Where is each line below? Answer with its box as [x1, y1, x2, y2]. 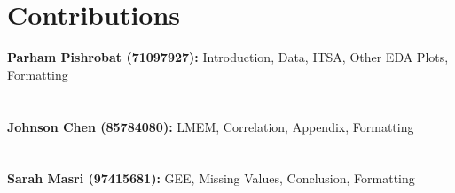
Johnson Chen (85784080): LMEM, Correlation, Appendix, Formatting [7, 117, 414, 135]
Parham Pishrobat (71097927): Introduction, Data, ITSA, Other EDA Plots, [7, 48, 449, 66]
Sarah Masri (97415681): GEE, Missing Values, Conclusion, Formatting [7, 169, 415, 188]
